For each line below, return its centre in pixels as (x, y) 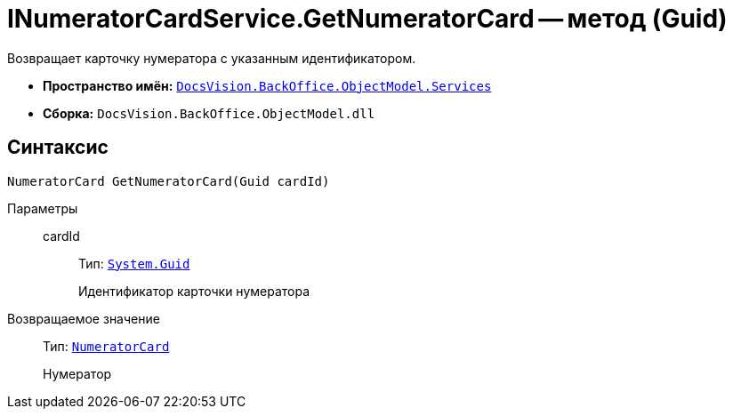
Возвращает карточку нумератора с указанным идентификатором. (212, 58)
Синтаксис (58, 148)
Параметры (43, 208)
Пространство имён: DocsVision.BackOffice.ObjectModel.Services (267, 85)
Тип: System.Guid (134, 263)
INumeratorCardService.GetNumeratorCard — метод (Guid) (367, 19)
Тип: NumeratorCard (106, 346)
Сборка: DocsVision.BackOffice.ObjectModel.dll (209, 113)
